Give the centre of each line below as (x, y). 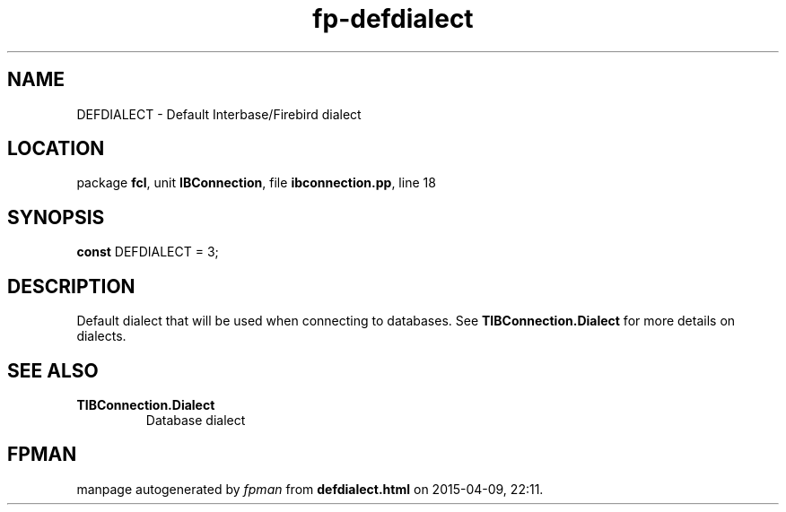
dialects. (101, 336)
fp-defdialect (393, 19)
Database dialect (196, 420)
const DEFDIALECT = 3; (148, 252)
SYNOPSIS (56, 217)
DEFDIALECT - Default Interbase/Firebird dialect (219, 114)
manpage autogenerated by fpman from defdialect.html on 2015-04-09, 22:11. (310, 489)
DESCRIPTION (71, 286)
